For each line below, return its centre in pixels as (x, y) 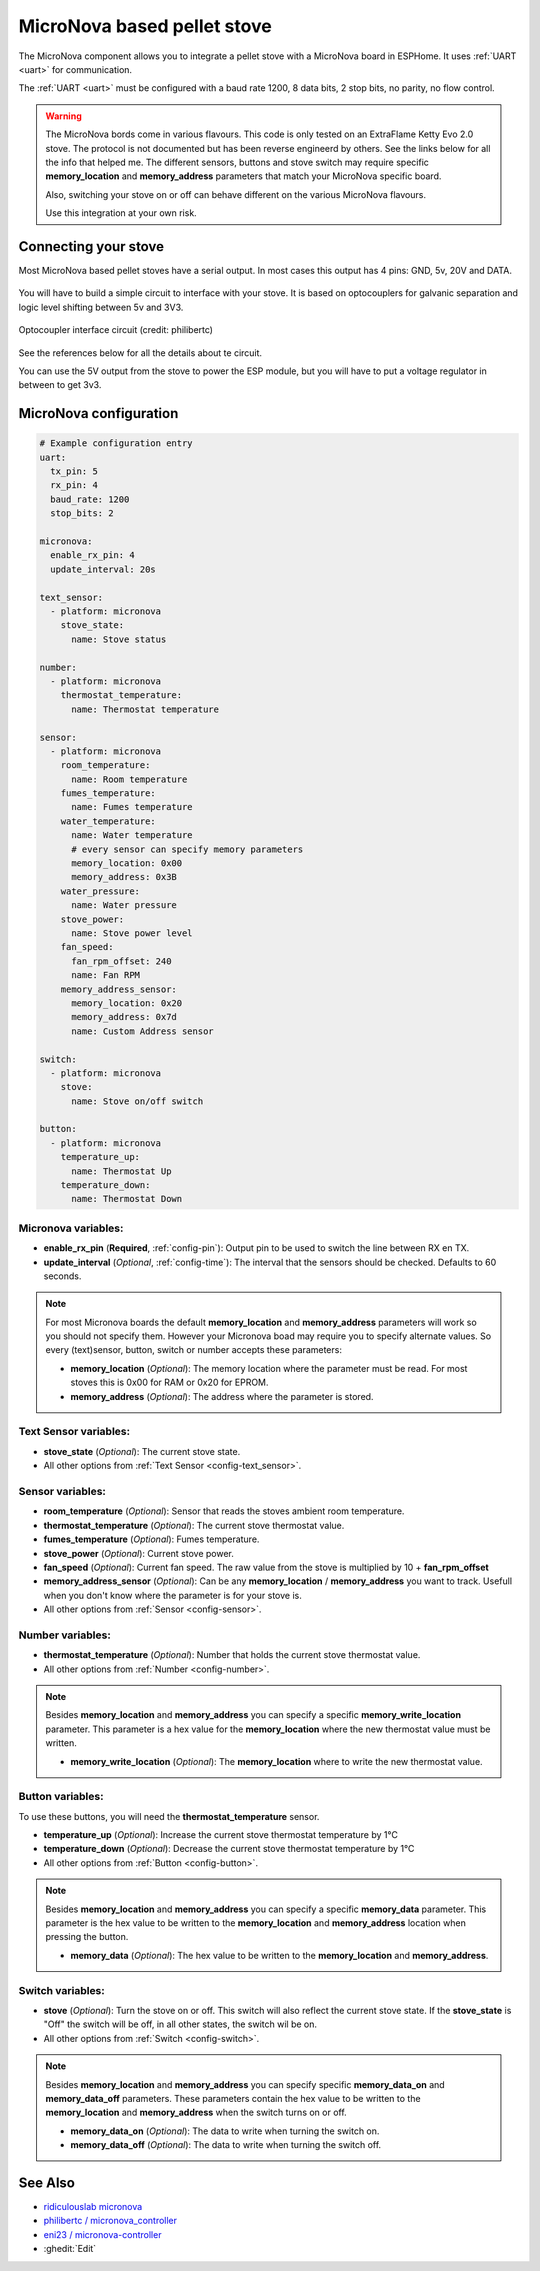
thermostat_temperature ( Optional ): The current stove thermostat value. (194, 1525)
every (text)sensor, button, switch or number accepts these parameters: (193, 1350)
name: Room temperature (129, 779)
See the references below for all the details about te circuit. (140, 352)
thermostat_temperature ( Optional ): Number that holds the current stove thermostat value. (232, 1655)
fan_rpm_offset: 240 (121, 961)
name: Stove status (119, 639)
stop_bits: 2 (82, 513)
